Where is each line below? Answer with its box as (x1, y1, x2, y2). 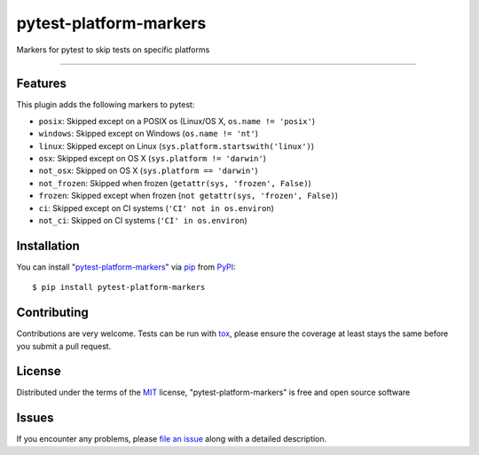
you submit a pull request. (16, 341, 112, 351)
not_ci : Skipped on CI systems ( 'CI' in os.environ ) (38, 215, 247, 225)
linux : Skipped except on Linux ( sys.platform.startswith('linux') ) (38, 140, 315, 151)
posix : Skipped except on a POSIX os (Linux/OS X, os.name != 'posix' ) (38, 115, 316, 126)
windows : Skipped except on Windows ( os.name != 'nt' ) (38, 129, 259, 139)
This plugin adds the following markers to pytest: (16, 99, 195, 110)
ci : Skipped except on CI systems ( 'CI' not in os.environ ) (38, 202, 275, 213)
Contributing (16, 305, 89, 320)
